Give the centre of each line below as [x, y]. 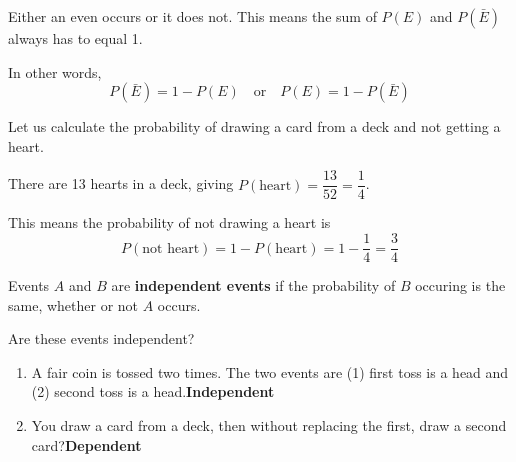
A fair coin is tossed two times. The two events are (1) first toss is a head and [270, 371]
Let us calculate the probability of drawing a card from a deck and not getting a [254, 126]
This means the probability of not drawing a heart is [169, 222]
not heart [171, 248]
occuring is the [460, 285]
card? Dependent [86, 444]
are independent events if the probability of [253, 285]
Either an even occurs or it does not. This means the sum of [192, 16]
